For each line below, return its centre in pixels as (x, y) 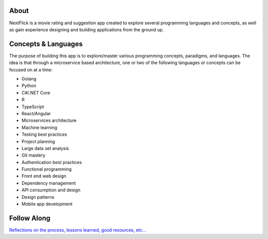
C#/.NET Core (36, 92)
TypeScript (33, 106)
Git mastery (33, 155)
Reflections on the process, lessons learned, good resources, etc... (78, 230)
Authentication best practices (52, 162)
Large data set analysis (45, 148)
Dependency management (49, 183)
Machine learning (39, 127)
